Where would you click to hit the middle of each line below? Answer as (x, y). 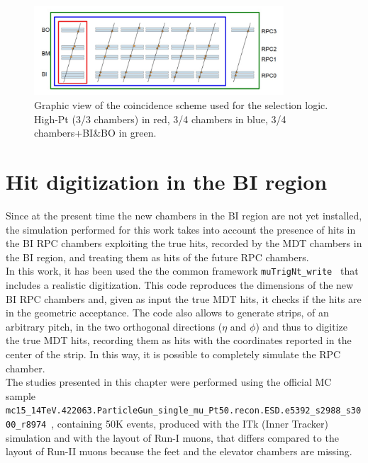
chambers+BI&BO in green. (95, 133)
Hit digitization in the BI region (167, 182)
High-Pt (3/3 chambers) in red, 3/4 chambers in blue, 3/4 (160, 119)
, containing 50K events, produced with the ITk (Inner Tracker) (190, 423)
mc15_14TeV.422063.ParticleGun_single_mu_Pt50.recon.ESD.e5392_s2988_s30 (184, 411)
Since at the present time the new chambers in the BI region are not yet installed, (184, 215)
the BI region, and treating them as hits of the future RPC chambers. (157, 257)
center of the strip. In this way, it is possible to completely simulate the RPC (173, 354)
